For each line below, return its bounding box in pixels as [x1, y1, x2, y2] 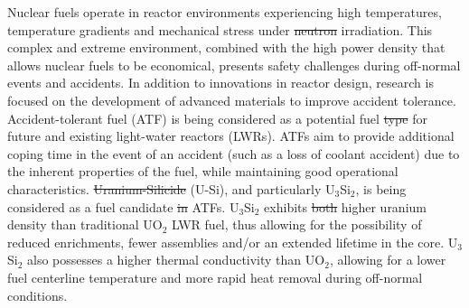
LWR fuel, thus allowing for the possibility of [172, 215, 422, 234]
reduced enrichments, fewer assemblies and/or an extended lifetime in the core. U [7, 232, 458, 251]
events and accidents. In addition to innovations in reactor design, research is [7, 73, 434, 92]
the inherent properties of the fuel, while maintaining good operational [7, 162, 399, 181]
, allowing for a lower [329, 250, 446, 269]
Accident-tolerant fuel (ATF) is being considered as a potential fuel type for [7, 108, 427, 127]
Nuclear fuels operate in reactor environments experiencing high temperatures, [7, 3, 442, 21]
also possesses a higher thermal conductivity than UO [27, 250, 325, 269]
